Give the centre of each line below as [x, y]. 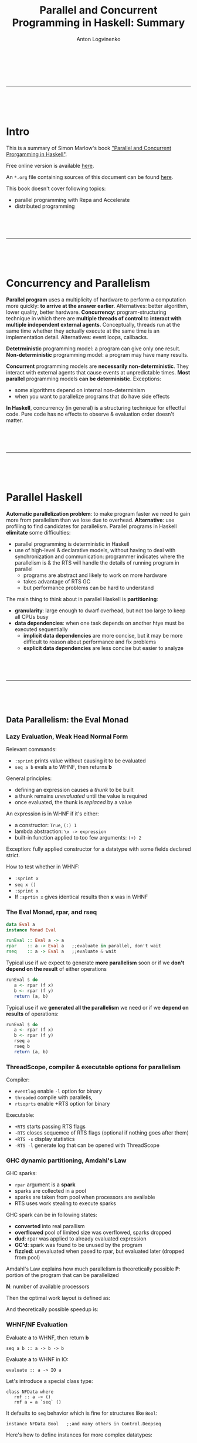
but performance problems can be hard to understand [89, 588]
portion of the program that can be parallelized [62, 1275]
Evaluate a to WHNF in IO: [38, 1359]
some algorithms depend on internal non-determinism [80, 390]
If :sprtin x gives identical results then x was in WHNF [81, 897]
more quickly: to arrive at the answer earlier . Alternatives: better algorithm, [97, 306]
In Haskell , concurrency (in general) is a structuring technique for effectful [96, 407]
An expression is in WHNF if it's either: [53, 814]
